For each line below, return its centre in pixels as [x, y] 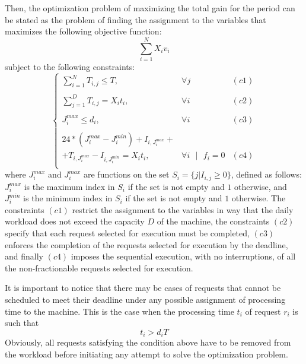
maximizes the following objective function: [83, 31]
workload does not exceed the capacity [75, 221]
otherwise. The [259, 198]
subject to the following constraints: [70, 66]
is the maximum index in [69, 186]
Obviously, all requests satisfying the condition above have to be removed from [148, 342]
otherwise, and [261, 186]
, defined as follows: [266, 174]
